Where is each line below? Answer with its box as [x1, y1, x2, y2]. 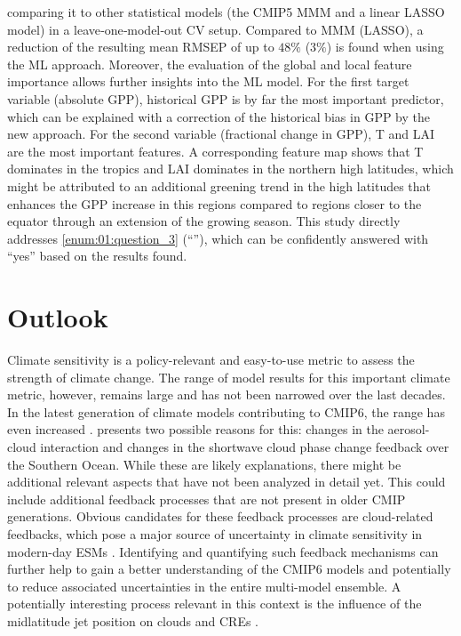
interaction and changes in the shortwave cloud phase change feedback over [40, 438, 449, 455]
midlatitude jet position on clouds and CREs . [7, 611, 259, 630]
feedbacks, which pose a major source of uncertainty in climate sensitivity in [7, 524, 423, 543]
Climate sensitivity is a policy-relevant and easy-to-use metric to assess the [7, 350, 415, 369]
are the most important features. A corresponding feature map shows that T [7, 141, 424, 160]
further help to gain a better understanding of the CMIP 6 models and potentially [7, 560, 451, 578]
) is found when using [326, 37, 444, 56]
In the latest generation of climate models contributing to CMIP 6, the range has [7, 402, 445, 421]
